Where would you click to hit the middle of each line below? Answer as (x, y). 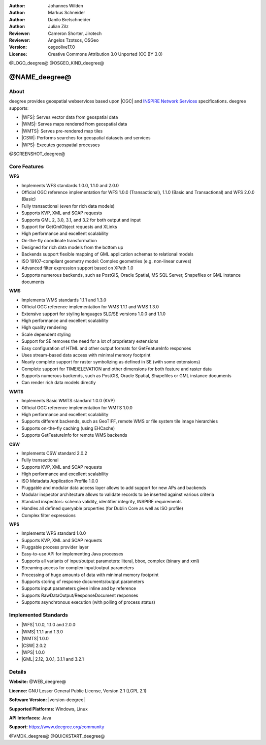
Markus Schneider (67, 13)
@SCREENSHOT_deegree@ (37, 154)
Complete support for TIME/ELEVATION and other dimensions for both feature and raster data (116, 369)
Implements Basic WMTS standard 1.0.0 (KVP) (68, 401)
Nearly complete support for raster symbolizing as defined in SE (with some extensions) (111, 362)
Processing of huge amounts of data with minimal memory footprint (90, 575)
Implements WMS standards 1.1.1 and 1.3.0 (64, 300)
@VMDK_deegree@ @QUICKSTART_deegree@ (57, 736)
